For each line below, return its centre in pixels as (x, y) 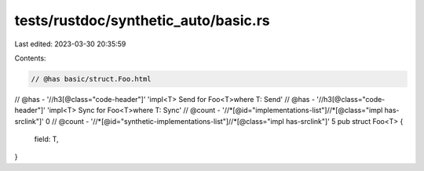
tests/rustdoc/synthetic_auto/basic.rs (142, 20)
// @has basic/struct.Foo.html (91, 79)
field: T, (46, 139)
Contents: (30, 58)
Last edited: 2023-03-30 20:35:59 (70, 44)
